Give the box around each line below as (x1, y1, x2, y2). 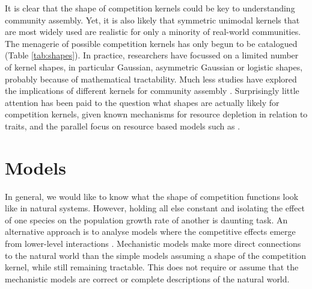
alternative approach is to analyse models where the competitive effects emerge (5, 225, 296, 238)
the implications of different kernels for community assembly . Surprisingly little (5, 84, 299, 97)
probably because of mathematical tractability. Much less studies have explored (5, 72, 297, 85)
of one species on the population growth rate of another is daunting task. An (5, 213, 288, 226)
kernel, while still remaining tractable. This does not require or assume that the (5, 261, 299, 273)
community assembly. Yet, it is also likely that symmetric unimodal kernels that (5, 13, 300, 26)
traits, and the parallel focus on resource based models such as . (5, 119, 240, 132)
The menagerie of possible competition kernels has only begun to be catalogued (5, 37, 298, 49)
